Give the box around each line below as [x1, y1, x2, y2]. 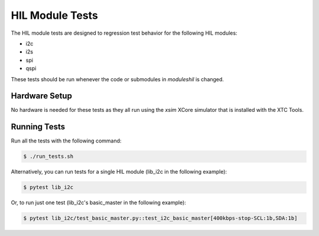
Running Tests [11, 122, 65, 132]
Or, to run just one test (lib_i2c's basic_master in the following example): [11, 199, 186, 206]
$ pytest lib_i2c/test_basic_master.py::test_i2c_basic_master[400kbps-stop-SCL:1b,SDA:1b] [23, 215, 298, 222]
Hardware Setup [11, 91, 72, 101]
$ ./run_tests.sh [23, 153, 74, 160]
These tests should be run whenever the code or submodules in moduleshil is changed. [11, 75, 224, 82]
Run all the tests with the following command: [11, 137, 122, 144]
